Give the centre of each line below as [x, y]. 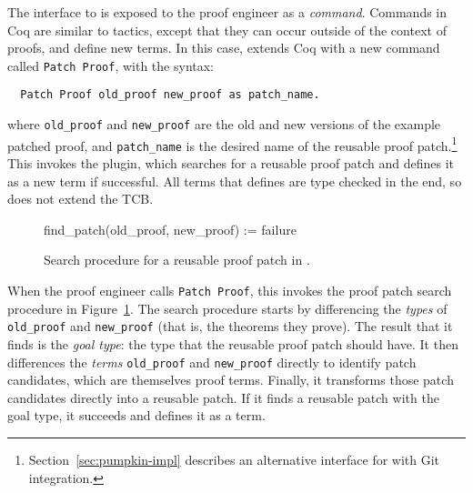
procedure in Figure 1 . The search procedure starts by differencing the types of [227, 308]
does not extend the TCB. [81, 199]
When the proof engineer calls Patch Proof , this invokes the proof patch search [230, 291]
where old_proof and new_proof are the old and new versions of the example [224, 124]
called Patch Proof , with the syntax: [111, 65]
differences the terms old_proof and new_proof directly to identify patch [212, 362]
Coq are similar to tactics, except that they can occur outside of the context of [227, 30]
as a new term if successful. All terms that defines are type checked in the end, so [235, 181]
